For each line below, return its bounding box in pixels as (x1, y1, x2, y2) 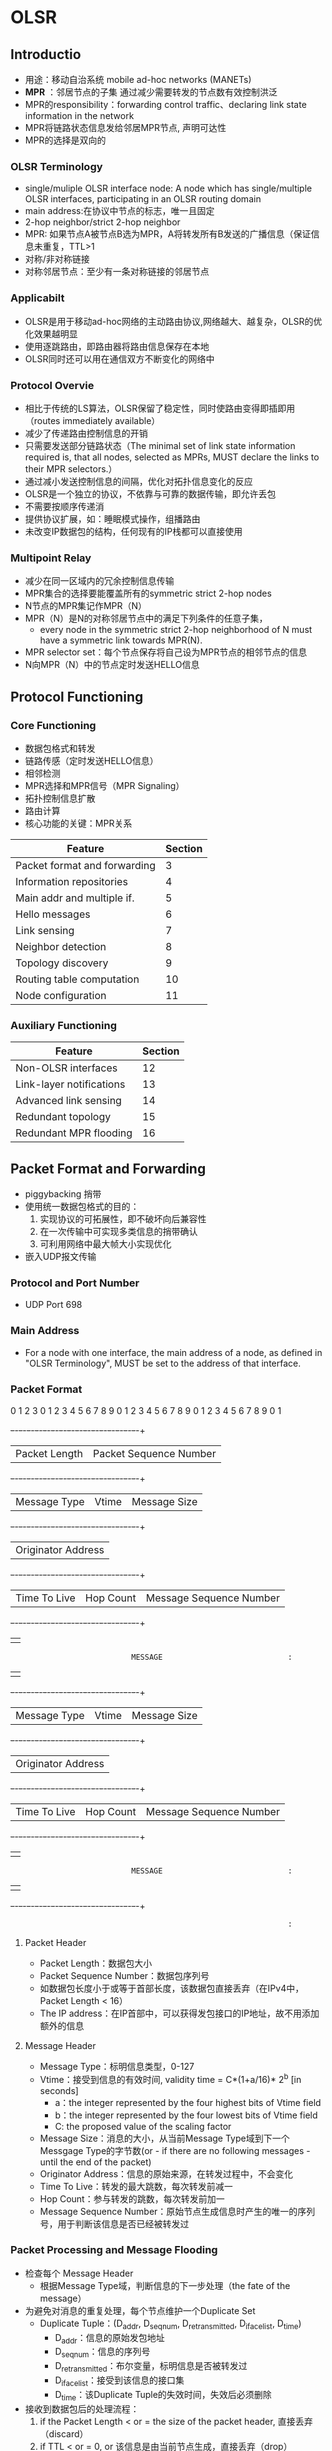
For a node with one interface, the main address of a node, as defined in (24, 1346, 323, 1358)
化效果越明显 (24, 327, 78, 340)
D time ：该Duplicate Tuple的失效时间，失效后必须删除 (54, 2388, 272, 2403)
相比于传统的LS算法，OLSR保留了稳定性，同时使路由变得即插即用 (24, 402, 296, 414)
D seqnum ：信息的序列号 (54, 2346, 151, 2360)
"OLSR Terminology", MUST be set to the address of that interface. (24, 1357, 302, 1369)
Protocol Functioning (10, 688, 144, 705)
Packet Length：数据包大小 (39, 1957, 153, 1969)
